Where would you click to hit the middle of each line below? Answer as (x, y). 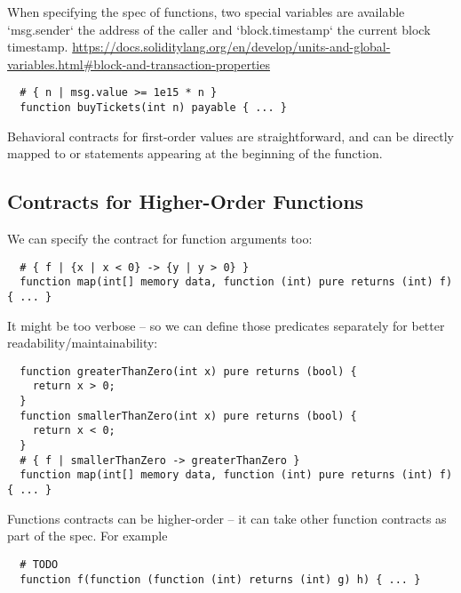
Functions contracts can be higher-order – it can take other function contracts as (227, 518)
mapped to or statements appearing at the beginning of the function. (195, 153)
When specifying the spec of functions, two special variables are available (206, 12)
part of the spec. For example (87, 536)
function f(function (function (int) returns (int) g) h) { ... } (220, 579)
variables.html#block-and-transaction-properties (139, 64)
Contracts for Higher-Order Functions (186, 201)
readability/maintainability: (83, 343)
